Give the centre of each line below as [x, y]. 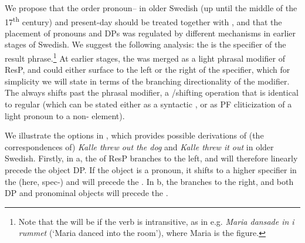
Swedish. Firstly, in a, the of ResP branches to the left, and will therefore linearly [151, 158]
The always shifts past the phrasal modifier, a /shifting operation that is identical [152, 92]
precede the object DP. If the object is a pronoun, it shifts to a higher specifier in [151, 170]
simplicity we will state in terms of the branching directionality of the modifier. [147, 81]
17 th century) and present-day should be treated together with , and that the [143, 21]
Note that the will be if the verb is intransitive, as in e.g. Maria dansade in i [156, 221]
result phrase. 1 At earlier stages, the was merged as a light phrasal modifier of [145, 57]
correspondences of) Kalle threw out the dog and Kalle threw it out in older [139, 146]
